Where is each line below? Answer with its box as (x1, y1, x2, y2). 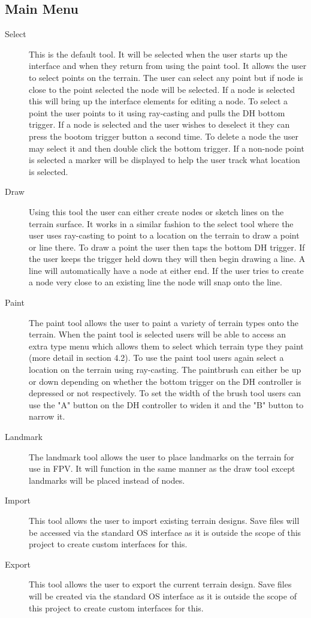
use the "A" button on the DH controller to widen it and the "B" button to (29, 398, 304, 411)
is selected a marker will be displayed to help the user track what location (29, 153, 300, 166)
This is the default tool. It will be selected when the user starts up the (29, 47, 288, 60)
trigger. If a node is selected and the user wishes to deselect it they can (29, 118, 290, 131)
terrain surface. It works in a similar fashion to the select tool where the (29, 217, 294, 230)
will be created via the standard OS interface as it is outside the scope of (29, 589, 297, 602)
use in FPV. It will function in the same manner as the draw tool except (29, 462, 295, 475)
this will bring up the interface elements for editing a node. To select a (29, 95, 288, 107)
